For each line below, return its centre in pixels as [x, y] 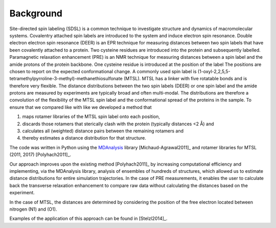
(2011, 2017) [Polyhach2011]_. [40, 155]
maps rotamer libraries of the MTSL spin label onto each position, [91, 117]
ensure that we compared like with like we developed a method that [80, 107]
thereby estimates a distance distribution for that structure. [84, 138]
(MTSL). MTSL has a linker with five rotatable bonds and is [185, 79]
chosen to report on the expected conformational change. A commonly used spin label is [103, 71]
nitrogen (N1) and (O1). [33, 209]
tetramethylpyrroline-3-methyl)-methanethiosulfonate [66, 79]
